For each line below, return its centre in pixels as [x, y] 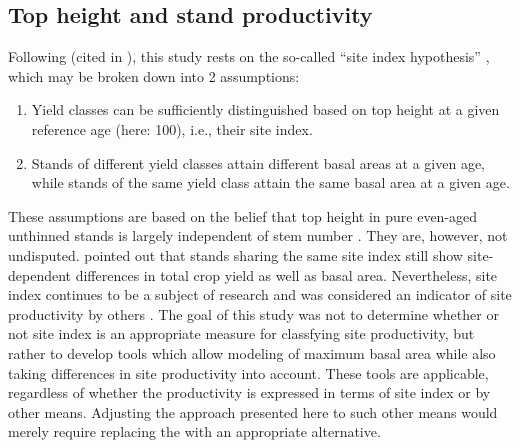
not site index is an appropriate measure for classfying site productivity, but [241, 333]
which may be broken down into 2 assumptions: [154, 75]
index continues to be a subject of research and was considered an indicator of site [260, 294]
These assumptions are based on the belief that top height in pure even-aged [243, 215]
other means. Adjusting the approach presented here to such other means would [253, 411]
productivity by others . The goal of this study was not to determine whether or [253, 313]
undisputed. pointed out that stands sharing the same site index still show [235, 254]
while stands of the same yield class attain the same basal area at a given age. [270, 182]
